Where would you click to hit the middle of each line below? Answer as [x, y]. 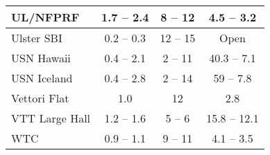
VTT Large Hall [51, 118]
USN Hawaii [41, 58]
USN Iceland [42, 78]
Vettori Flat [40, 98]
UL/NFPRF [45, 17]
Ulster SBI [37, 38]
